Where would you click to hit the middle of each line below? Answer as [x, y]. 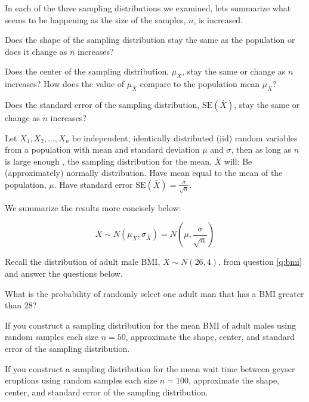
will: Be [238, 161]
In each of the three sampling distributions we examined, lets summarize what [148, 8]
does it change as [36, 51]
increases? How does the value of [65, 84]
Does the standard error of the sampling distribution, [102, 104]
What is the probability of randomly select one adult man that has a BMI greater [154, 293]
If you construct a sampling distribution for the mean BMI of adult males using [150, 325]
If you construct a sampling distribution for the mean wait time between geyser [150, 368]
